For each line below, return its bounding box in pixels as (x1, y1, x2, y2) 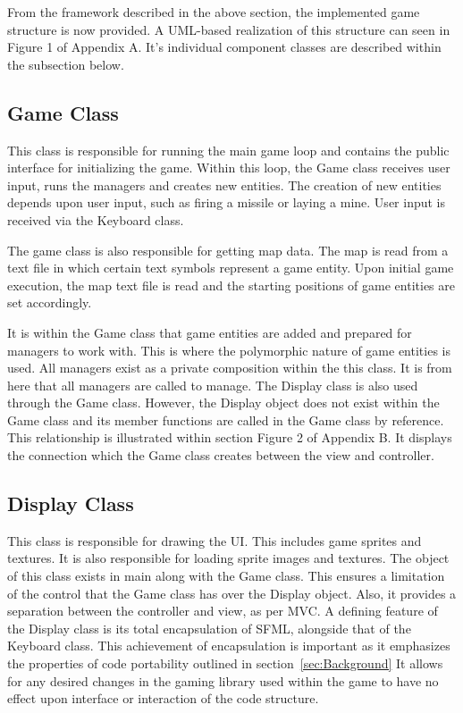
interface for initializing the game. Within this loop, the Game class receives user (7, 158, 450, 177)
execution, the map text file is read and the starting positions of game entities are (7, 275, 455, 294)
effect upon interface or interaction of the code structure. (7, 689, 319, 708)
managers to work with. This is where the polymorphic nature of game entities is (7, 340, 450, 359)
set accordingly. (7, 293, 92, 312)
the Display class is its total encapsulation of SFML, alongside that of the (7, 618, 411, 637)
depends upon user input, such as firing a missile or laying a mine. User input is (7, 193, 446, 212)
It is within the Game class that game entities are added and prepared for (7, 323, 412, 341)
